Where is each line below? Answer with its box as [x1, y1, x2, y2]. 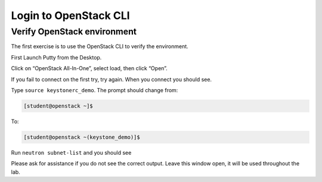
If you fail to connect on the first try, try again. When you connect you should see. [11, 76, 212, 83]
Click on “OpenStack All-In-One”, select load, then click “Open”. [11, 65, 168, 72]
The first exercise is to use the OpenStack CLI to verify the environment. [11, 43, 189, 50]
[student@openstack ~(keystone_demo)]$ [23, 134, 140, 140]
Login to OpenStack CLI [11, 9, 131, 22]
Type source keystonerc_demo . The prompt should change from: [11, 86, 178, 93]
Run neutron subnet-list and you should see [11, 149, 132, 156]
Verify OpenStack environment [11, 26, 137, 37]
